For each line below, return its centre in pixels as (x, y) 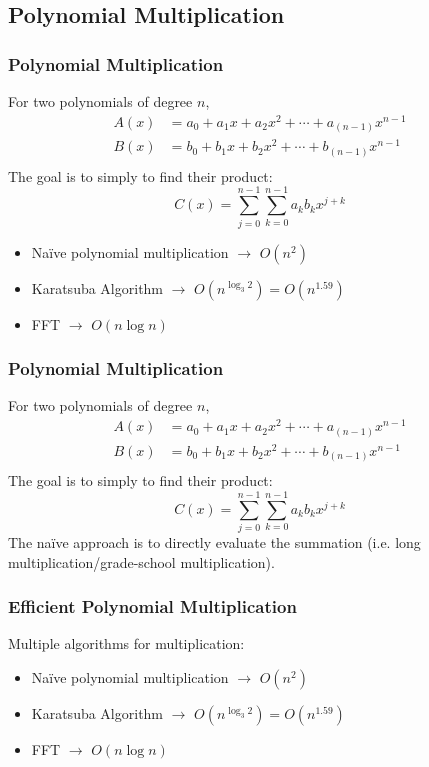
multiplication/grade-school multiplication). (141, 561)
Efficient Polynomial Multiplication (152, 606)
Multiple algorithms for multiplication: (126, 643)
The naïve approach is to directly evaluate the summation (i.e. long (214, 542)
